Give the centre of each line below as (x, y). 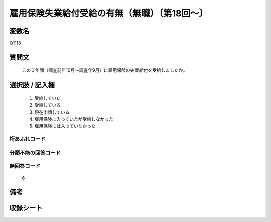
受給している (48, 105)
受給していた (48, 98)
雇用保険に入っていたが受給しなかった (74, 119)
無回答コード (25, 166)
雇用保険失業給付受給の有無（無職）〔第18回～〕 (109, 13)
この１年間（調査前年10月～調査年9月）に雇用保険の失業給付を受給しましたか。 (105, 70)
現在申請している (52, 112)
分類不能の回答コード (35, 153)
